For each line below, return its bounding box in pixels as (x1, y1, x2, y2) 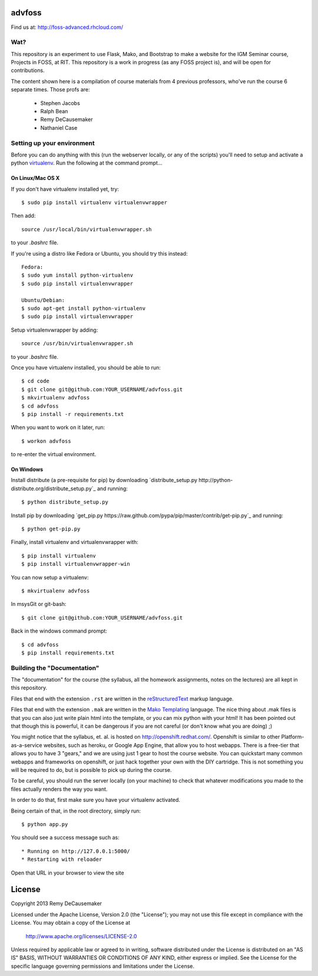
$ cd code (21, 378, 49, 385)
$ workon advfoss (21, 437, 71, 444)
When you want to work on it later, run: (11, 424, 105, 431)
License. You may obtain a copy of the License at (11, 919, 131, 926)
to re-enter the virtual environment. (11, 451, 97, 458)
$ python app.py (21, 821, 68, 827)
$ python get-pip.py (21, 526, 81, 532)
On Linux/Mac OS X (11, 175, 60, 182)
